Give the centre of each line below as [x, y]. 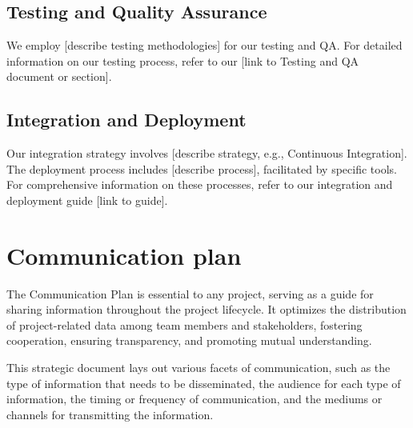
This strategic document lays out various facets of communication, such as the [198, 368]
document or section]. [59, 76]
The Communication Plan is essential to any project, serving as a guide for [190, 293]
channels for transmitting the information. [110, 414]
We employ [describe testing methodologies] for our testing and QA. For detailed [204, 45]
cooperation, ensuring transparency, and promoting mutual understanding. [189, 340]
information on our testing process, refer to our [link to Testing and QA [183, 60]
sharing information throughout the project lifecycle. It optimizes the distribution [206, 309]
